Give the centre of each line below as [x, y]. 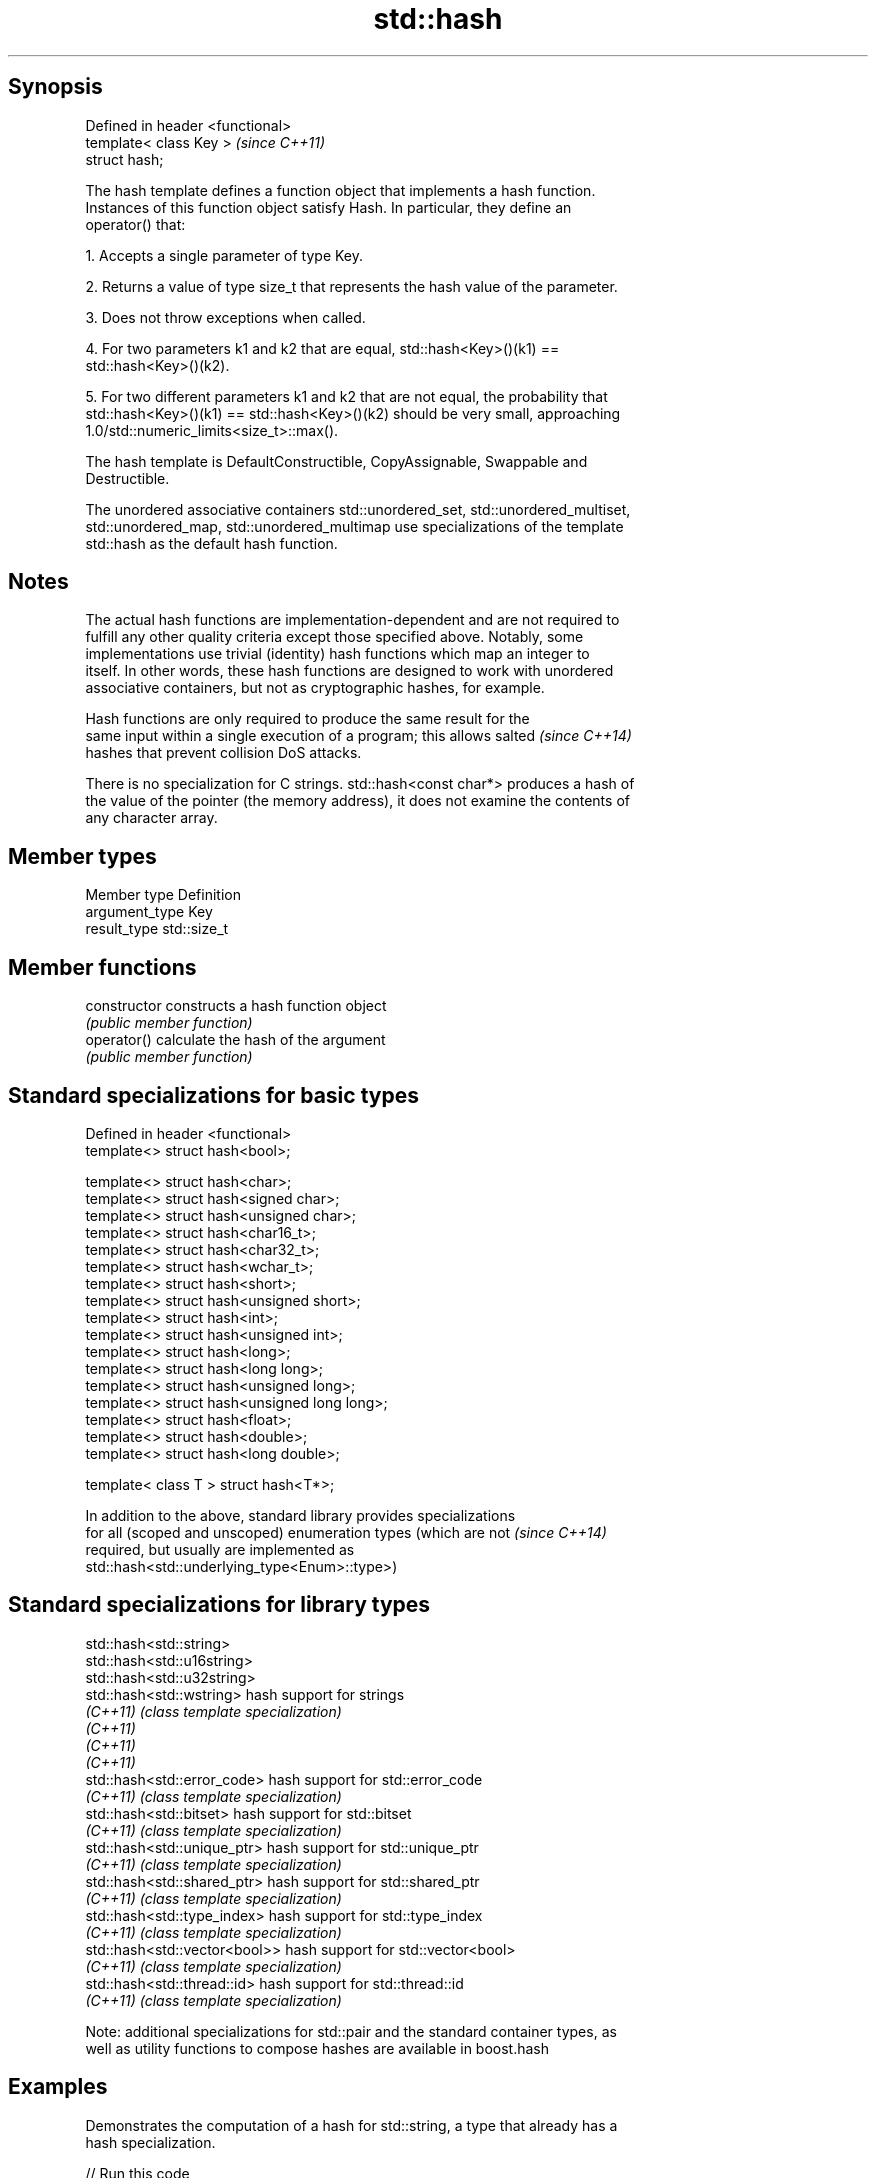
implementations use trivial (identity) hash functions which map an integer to [337, 654]
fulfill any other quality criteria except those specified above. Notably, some [334, 637]
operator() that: [135, 224]
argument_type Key [149, 912]
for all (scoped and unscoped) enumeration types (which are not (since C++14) [346, 1532]
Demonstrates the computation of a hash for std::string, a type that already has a [351, 2125]
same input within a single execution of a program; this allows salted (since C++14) [358, 736]
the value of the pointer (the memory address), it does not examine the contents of [357, 801]
